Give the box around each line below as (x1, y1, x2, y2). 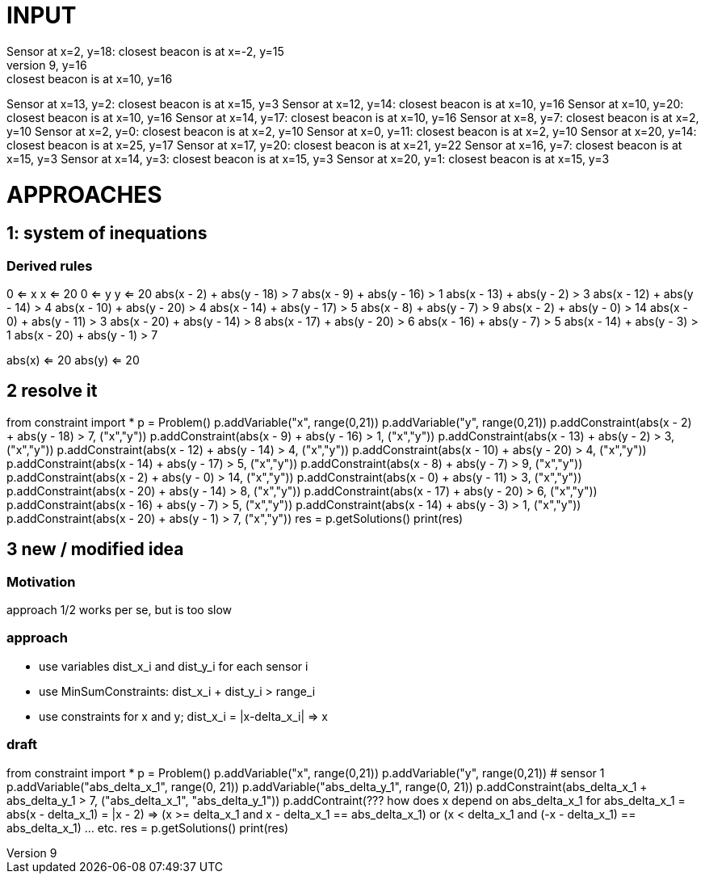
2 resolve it (6, 381, 98, 402)
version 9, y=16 (6, 57, 87, 72)
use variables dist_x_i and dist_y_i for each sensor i (39, 659, 308, 673)
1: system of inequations (6, 223, 208, 244)
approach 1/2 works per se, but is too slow (6, 603, 233, 617)
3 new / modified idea (6, 539, 184, 560)
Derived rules (6, 257, 93, 274)
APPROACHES (6, 180, 162, 208)
